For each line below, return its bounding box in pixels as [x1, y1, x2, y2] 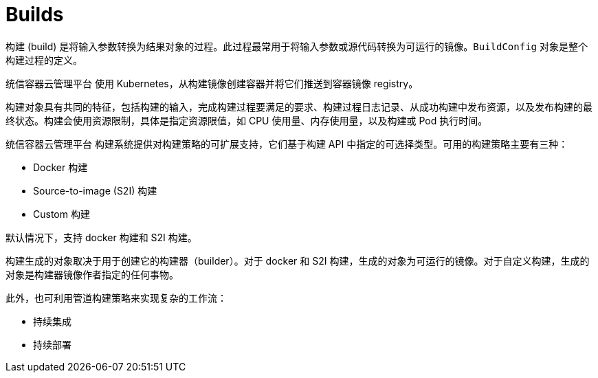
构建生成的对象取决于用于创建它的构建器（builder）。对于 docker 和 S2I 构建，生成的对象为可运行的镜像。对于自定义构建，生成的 [5, 254, 590, 267]
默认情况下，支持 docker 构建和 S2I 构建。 [5, 231, 197, 243]
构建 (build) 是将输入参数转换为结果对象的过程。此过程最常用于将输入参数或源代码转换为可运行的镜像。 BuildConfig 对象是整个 [5, 40, 588, 52]
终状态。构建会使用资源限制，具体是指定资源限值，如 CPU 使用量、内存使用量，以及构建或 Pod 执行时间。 [5, 114, 488, 126]
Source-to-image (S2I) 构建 [33, 184, 157, 197]
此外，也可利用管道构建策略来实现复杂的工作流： [5, 291, 227, 304]
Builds [5, 3, 64, 26]
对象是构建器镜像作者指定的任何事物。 [5, 268, 179, 280]
